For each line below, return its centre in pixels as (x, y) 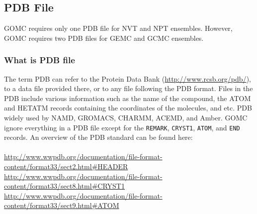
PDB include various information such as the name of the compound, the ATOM (128, 98)
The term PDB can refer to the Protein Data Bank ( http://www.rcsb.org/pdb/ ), (128, 78)
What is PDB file (40, 60)
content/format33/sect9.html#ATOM (62, 205)
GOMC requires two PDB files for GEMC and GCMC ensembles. (104, 38)
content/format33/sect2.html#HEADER (66, 166)
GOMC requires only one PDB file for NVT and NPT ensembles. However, (118, 28)
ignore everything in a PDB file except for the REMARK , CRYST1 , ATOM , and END (122, 127)
